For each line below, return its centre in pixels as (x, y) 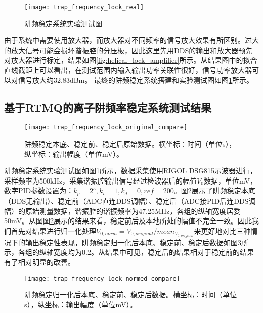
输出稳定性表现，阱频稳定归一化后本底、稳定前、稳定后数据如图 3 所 (137, 242)
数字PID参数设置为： (39, 190)
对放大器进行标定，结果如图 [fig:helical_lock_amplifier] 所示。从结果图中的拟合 (131, 60)
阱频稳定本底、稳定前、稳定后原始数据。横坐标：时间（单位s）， (130, 144)
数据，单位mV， (230, 180)
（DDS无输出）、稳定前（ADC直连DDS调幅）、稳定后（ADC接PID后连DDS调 (130, 200)
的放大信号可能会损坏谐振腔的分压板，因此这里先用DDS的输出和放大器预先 (128, 50)
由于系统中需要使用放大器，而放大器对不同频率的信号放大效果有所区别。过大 (131, 40)
